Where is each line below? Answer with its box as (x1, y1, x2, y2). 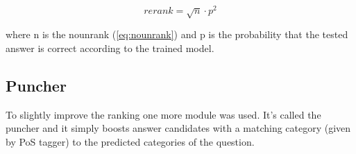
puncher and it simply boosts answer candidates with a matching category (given (6, 121, 351, 135)
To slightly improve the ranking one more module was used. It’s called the (6, 107, 321, 121)
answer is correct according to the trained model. (6, 41, 214, 55)
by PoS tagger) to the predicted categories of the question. (6, 135, 255, 149)
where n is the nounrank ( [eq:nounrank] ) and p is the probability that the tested (6, 27, 348, 42)
